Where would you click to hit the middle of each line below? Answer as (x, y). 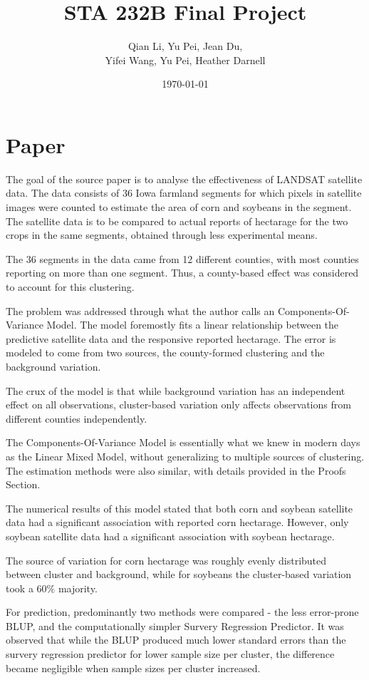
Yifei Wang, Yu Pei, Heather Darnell (185, 60)
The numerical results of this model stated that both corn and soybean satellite (180, 508)
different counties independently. (77, 418)
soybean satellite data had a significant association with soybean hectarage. (170, 536)
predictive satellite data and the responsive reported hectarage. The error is (171, 338)
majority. (78, 588)
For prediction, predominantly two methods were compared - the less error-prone (182, 612)
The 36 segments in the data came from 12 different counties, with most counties (182, 258)
